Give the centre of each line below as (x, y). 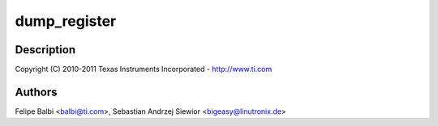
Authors (36, 92)
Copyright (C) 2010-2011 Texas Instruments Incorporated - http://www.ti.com (144, 69)
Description (45, 50)
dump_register (66, 21)
